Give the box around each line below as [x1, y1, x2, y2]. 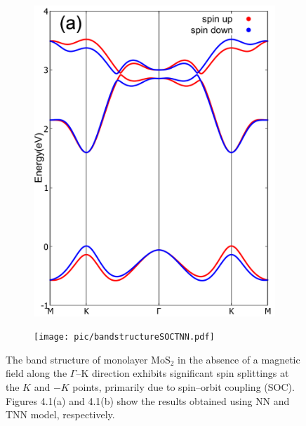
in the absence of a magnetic [178, 352, 300, 366]
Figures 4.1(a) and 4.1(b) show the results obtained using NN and [6, 393, 290, 408]
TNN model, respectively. [6, 407, 115, 422]
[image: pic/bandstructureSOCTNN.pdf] [34, 332, 215, 342]
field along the [6, 366, 67, 380]
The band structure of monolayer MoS [6, 352, 171, 366]
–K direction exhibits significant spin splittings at [76, 366, 289, 380]
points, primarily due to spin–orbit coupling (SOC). [72, 379, 295, 394]
